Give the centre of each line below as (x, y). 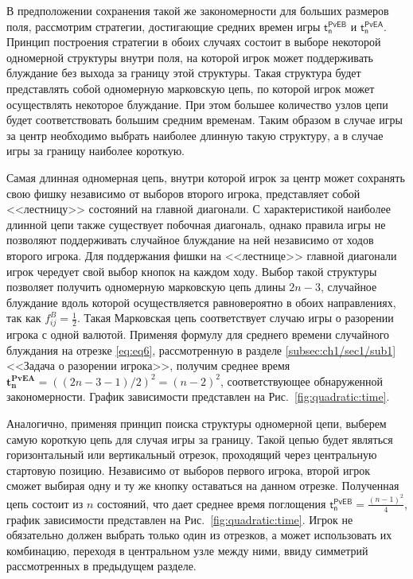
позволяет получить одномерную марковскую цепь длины (146, 287)
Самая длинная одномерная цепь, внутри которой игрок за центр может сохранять (206, 177)
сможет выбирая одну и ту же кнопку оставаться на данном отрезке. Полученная (203, 486)
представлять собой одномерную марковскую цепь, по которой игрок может (191, 88)
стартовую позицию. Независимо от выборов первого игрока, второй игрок (189, 470)
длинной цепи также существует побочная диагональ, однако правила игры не (196, 224)
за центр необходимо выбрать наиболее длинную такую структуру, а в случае (195, 135)
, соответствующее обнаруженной (302, 381)
